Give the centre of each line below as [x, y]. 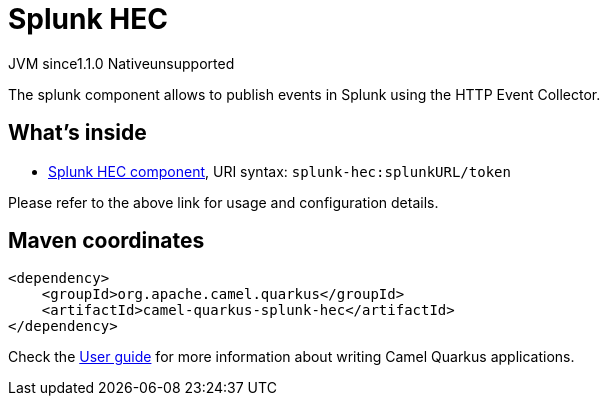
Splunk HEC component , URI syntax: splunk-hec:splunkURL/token [279, 171]
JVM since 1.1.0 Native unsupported [121, 63]
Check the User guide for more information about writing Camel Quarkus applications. [291, 357]
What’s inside [77, 133]
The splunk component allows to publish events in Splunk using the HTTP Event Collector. [304, 94]
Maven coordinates [106, 241]
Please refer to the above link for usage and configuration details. [223, 202]
